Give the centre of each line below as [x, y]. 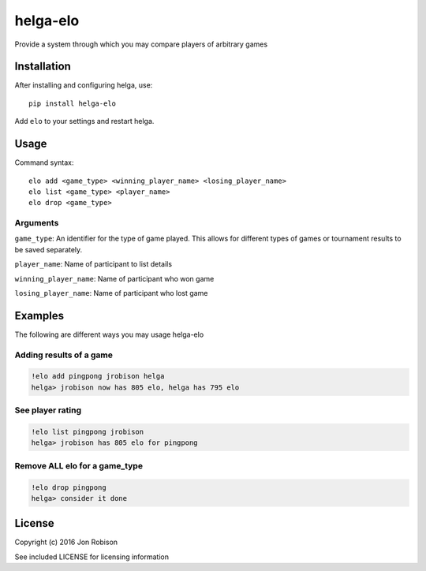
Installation [43, 67]
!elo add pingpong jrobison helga [98, 376]
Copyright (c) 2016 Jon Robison [66, 542]
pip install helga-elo [73, 103]
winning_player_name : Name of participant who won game [114, 278]
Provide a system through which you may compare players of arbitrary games [141, 44]
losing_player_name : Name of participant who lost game [111, 293]
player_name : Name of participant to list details [93, 264]
